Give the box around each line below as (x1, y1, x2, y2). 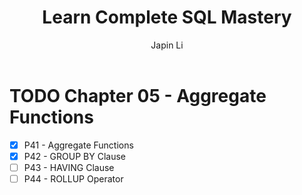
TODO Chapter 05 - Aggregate (9, 84, 267, 107)
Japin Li (150, 39, 184, 51)
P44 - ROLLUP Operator (23, 172, 124, 185)
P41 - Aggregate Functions (23, 139, 134, 151)
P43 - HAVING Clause (23, 161, 115, 173)
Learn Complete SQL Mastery (42, 6, 292, 29)
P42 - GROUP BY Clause (23, 150, 126, 162)
